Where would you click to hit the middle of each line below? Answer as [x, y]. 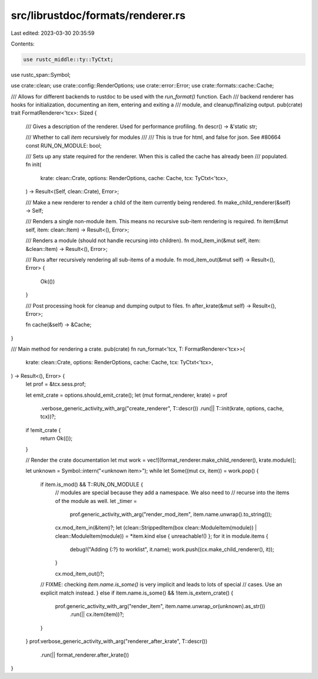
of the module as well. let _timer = [96, 501]
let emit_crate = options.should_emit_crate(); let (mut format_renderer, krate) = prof [127, 395]
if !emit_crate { [43, 430]
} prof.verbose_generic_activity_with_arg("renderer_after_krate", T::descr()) [117, 641]
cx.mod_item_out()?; [79, 573]
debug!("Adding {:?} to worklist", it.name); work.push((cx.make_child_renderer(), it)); [172, 550]
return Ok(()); [57, 438]
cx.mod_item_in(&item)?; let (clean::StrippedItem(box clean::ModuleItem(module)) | [156, 528]
